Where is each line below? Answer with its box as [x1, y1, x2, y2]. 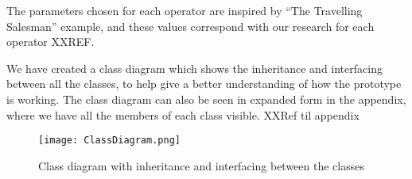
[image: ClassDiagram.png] [38, 135, 181, 147]
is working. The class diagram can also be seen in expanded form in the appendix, [6, 90, 406, 107]
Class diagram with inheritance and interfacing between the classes [38, 157, 364, 173]
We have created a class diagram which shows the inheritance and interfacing [6, 59, 383, 76]
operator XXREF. [6, 33, 95, 50]
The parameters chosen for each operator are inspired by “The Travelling [6, 2, 363, 18]
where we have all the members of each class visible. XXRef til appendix [6, 106, 360, 123]
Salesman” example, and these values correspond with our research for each [6, 17, 375, 34]
